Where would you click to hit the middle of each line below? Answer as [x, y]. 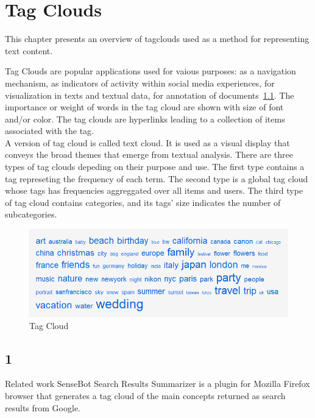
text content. [29, 50]
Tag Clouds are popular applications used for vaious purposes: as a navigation [150, 71]
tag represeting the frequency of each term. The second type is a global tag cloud [157, 178]
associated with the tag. [49, 131]
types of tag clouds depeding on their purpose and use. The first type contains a [155, 167]
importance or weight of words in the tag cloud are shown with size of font [144, 107]
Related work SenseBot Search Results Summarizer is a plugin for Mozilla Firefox [157, 384]
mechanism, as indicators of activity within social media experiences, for [140, 83]
